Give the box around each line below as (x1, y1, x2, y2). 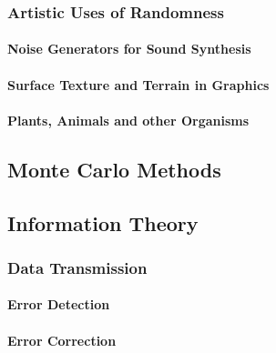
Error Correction (7, 330, 117, 349)
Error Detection (7, 295, 110, 314)
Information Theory (7, 208, 199, 237)
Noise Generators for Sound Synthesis (7, 39, 251, 58)
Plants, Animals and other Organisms (7, 110, 250, 129)
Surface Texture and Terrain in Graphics (7, 75, 270, 94)
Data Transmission (7, 256, 148, 278)
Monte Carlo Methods (7, 155, 221, 183)
